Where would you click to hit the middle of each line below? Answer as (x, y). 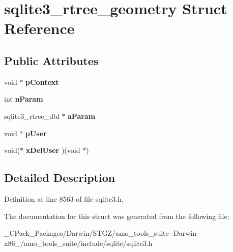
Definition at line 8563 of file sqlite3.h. (64, 198)
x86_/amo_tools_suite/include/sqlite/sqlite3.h (78, 243)
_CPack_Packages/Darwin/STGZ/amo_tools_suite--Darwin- (101, 233)
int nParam (24, 99)
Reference (39, 28)
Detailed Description (60, 178)
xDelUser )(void (53, 150)
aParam (82, 116)
